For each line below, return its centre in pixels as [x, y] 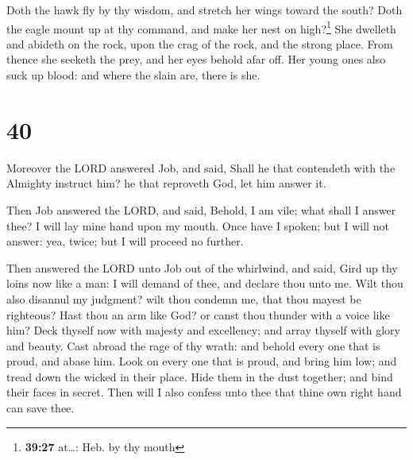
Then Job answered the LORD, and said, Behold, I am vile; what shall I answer [201, 209]
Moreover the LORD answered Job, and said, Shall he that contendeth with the [201, 167]
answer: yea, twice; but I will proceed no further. [125, 241]
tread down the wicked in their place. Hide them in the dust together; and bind [200, 376]
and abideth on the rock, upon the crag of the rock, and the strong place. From [200, 43]
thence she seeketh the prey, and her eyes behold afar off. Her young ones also [196, 59]
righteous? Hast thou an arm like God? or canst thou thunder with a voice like [198, 314]
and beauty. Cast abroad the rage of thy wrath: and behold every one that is [193, 345]
